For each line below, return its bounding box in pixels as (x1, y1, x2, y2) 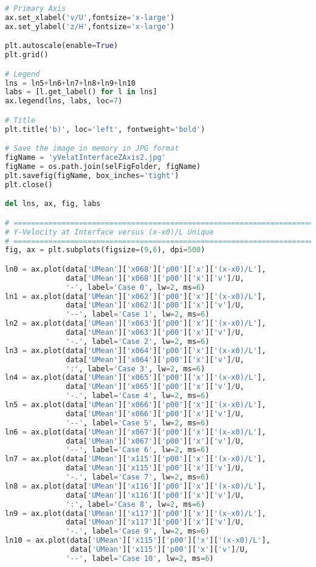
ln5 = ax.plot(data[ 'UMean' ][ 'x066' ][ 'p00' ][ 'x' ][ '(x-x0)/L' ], (5, 400, 266, 410)
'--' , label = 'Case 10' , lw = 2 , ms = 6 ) (66, 554, 214, 563)
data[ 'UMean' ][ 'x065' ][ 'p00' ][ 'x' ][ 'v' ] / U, (66, 382, 244, 391)
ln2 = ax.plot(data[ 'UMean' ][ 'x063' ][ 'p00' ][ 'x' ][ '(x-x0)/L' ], (5, 319, 266, 328)
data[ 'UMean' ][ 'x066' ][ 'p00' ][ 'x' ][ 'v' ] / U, (66, 409, 244, 418)
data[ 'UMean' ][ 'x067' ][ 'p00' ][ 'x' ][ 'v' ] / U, (66, 436, 244, 445)
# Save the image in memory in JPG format (5, 144, 179, 153)
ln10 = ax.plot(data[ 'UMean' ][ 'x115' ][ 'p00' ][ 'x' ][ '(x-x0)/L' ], (5, 536, 270, 545)
